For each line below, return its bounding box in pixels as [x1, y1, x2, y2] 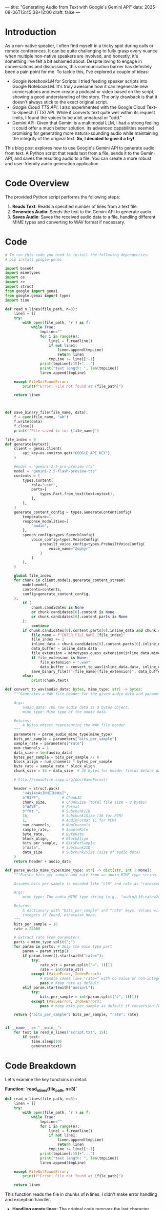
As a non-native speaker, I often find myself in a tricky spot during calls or [5, 43, 154, 49]
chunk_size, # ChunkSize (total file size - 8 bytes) [22, 800, 147, 805]
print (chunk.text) [31, 678, 69, 683]
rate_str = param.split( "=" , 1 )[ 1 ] [40, 963, 112, 967]
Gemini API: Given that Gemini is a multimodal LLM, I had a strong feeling [12, 120, 159, 125]
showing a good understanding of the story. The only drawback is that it [12, 94, 158, 99]
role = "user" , [31, 482, 58, 487]
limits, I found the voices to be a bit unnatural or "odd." [12, 115, 122, 121]
